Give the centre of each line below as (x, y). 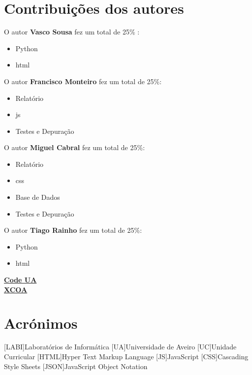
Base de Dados (38, 197)
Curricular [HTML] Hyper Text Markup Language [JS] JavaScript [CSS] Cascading (126, 356)
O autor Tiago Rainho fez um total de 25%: (73, 230)
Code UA (20, 280)
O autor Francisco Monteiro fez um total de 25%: (83, 81)
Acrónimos (41, 323)
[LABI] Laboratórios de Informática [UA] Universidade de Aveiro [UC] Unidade (120, 347)
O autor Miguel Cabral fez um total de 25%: (75, 147)
